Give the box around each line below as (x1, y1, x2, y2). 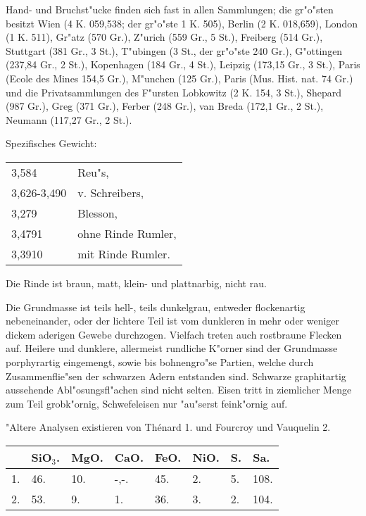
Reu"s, (77, 163, 109, 180)
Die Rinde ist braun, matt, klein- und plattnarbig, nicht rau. (6, 275, 267, 290)
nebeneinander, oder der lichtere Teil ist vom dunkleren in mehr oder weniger (6, 313, 340, 328)
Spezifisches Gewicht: (6, 136, 97, 151)
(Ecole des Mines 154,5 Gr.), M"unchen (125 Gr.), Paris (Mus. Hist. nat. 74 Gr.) (6, 70, 353, 85)
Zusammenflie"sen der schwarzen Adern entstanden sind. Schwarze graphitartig (6, 368, 346, 383)
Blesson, (77, 204, 118, 221)
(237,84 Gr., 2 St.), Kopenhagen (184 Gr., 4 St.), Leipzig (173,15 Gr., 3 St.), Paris (6, 57, 360, 72)
